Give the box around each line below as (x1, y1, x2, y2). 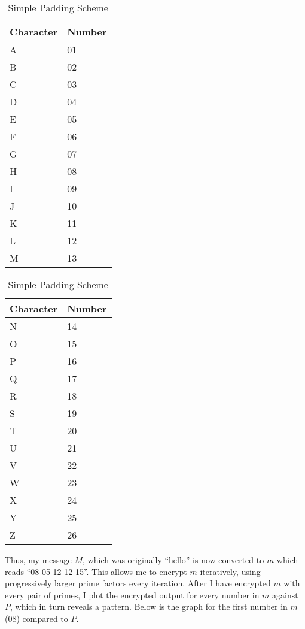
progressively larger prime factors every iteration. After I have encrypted (5, 577, 271, 589)
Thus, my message (5, 554, 72, 566)
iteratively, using (200, 565, 261, 577)
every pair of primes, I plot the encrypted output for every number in (5, 588, 260, 601)
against (272, 588, 298, 601)
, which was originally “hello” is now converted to (83, 554, 264, 566)
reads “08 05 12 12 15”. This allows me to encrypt (5, 565, 187, 577)
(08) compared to (5, 612, 68, 624)
